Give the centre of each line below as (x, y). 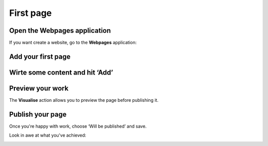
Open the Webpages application (60, 31)
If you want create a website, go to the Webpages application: (73, 43)
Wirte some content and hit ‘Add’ (61, 72)
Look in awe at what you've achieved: (48, 135)
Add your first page (40, 56)
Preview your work (39, 88)
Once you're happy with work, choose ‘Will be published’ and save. (78, 126)
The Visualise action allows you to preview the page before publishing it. (84, 100)
